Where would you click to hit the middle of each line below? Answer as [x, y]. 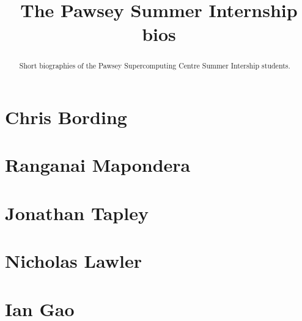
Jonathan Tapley [77, 212]
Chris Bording [66, 117]
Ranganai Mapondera [98, 165]
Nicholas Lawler [73, 261]
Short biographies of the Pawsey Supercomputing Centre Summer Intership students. [155, 66]
